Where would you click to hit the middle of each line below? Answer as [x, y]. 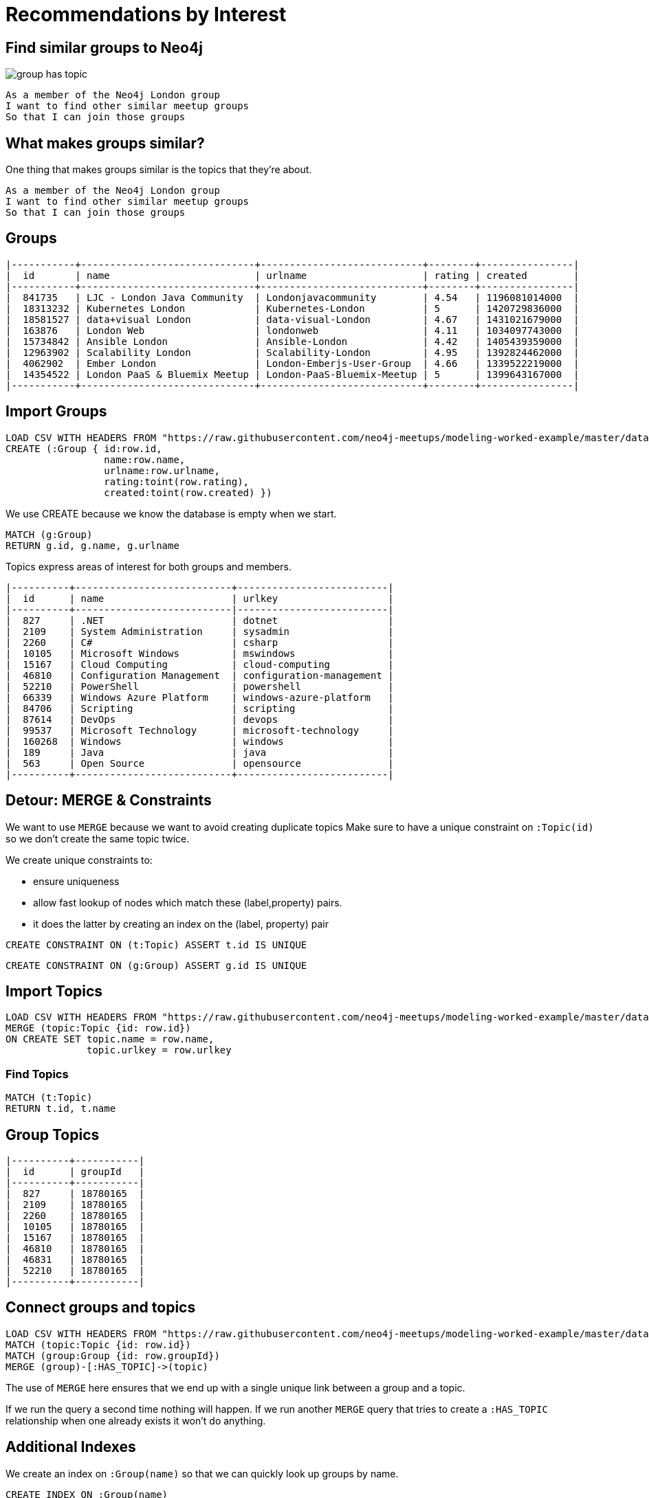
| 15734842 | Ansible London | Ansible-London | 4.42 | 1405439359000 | [293, 341]
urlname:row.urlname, [162, 470]
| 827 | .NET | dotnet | [200, 620]
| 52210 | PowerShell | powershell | [200, 686]
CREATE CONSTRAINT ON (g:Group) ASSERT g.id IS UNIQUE [156, 965]
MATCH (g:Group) [49, 534]
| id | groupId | [75, 1171]
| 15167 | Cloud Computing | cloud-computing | [200, 664]
